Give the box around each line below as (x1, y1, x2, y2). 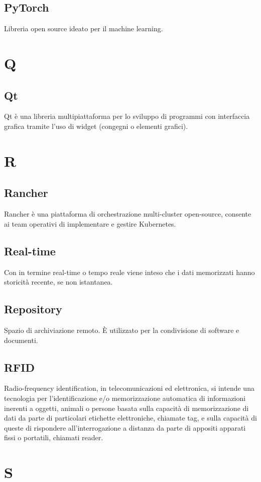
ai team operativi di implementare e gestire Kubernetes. (4, 218, 176, 229)
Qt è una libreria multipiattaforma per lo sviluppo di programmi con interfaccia (4, 111, 250, 121)
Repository (4, 301, 62, 317)
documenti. (4, 334, 38, 345)
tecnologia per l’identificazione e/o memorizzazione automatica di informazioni (4, 392, 246, 403)
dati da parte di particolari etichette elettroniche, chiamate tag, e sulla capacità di (4, 412, 257, 423)
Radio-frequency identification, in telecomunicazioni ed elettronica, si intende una (4, 383, 254, 393)
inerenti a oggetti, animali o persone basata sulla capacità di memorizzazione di (4, 402, 249, 413)
